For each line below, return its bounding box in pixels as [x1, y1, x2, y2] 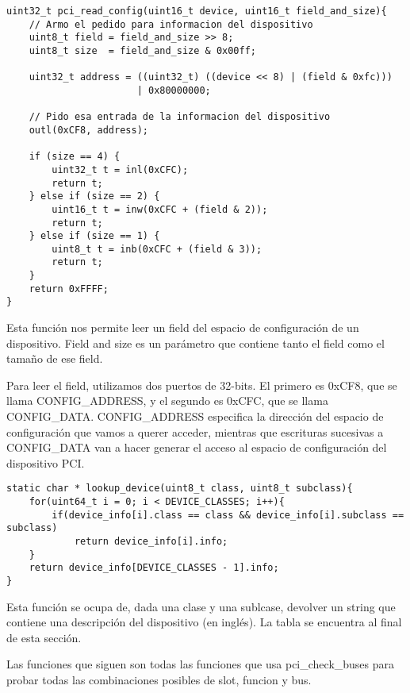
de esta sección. [6, 629, 82, 645]
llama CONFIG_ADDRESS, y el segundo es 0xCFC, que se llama [6, 392, 328, 409]
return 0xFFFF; [29, 283, 109, 295]
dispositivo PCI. [6, 454, 85, 471]
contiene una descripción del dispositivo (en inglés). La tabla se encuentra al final [6, 614, 402, 630]
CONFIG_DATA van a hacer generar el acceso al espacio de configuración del [6, 439, 387, 456]
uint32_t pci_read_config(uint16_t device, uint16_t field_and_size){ [6, 6, 387, 17]
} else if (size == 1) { [29, 230, 160, 242]
